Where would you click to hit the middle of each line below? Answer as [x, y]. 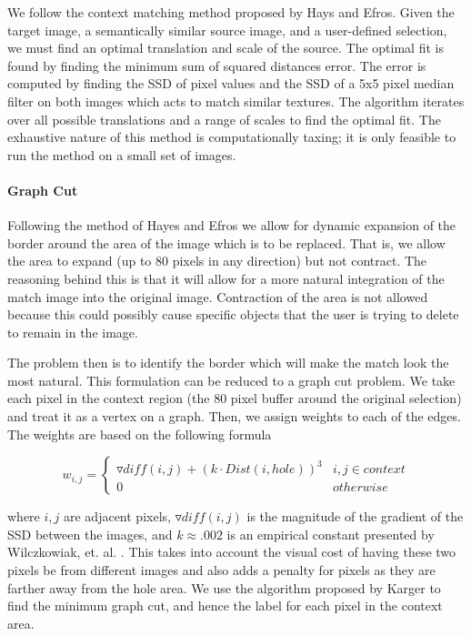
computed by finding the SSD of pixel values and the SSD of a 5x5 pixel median [231, 83]
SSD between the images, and [90, 534]
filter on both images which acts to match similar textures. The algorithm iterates [236, 101]
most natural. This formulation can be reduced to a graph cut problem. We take [231, 380]
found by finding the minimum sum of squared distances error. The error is [217, 65]
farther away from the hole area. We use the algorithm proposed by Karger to [224, 587]
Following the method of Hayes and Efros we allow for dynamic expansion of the [232, 225]
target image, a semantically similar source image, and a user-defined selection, [227, 30]
